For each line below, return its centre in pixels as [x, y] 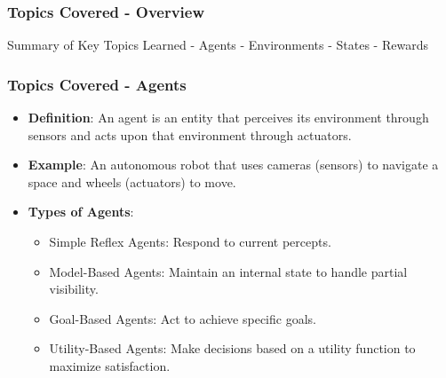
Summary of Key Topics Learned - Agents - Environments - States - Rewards [218, 45]
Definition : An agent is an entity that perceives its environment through [228, 118]
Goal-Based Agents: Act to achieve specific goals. [183, 318]
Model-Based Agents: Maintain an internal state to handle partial [228, 271]
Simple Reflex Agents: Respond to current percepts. [190, 241]
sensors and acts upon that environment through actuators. [190, 134]
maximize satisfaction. [110, 365]
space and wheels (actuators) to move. [132, 181]
